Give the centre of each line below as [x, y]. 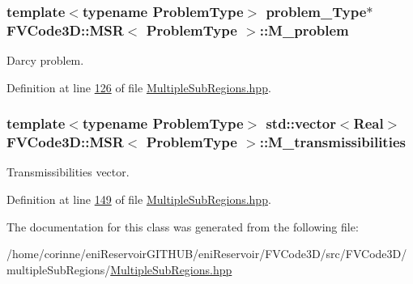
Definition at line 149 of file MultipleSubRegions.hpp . [139, 199]
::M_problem [304, 30]
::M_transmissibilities [332, 142]
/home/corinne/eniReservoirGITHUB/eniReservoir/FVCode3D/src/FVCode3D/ [207, 254]
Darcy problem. [45, 60]
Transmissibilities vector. [68, 172]
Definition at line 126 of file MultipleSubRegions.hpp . [139, 87]
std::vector [301, 123]
